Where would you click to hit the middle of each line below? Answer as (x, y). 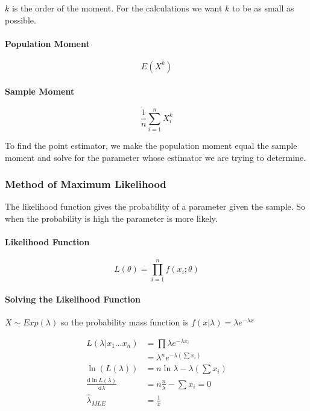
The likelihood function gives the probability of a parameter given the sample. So (155, 206)
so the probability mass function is (125, 322)
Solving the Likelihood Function (73, 299)
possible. (21, 20)
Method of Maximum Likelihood (86, 184)
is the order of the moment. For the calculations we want (117, 8)
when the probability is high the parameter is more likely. (111, 218)
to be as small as (263, 8)
